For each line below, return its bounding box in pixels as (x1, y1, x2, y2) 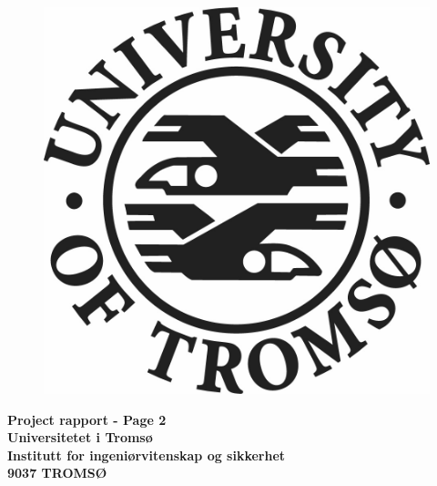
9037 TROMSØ (7, 463, 107, 482)
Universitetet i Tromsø (7, 428, 153, 447)
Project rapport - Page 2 (7, 409, 167, 429)
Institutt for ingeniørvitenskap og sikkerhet (7, 445, 286, 464)
